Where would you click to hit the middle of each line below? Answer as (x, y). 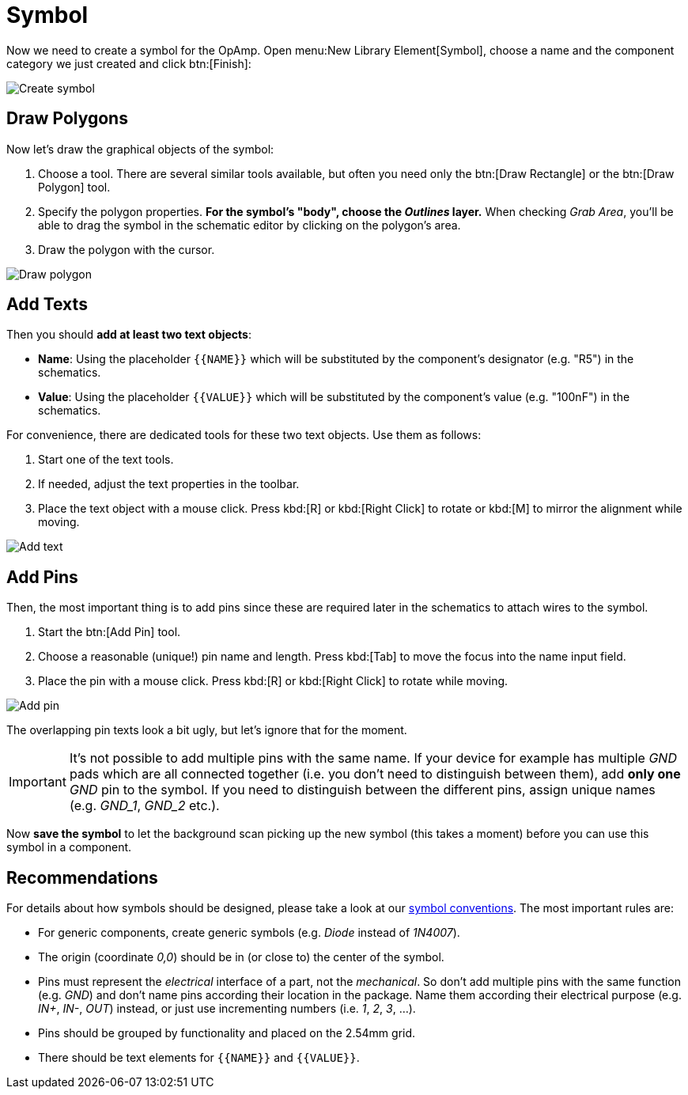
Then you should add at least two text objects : (129, 335)
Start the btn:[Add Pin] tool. (110, 632)
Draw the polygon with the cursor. (127, 249)
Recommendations (82, 877)
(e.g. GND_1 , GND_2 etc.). (144, 806)
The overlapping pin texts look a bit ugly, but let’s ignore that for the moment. (207, 730)
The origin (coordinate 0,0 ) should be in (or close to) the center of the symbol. (241, 957)
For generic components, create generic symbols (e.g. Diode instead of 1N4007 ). (249, 933)
